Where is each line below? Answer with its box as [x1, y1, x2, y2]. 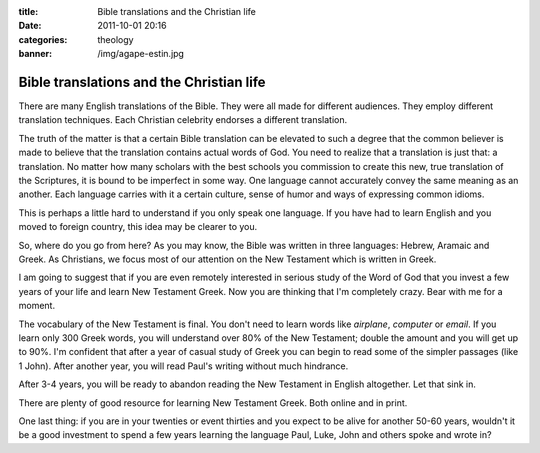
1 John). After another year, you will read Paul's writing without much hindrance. [18, 360, 349, 372]
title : [18, 6, 39, 17]
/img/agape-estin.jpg [97, 48, 185, 60]
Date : [18, 20, 42, 32]
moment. [18, 300, 55, 312]
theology [97, 33, 134, 45]
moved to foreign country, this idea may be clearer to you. [18, 221, 258, 233]
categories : [18, 33, 68, 45]
